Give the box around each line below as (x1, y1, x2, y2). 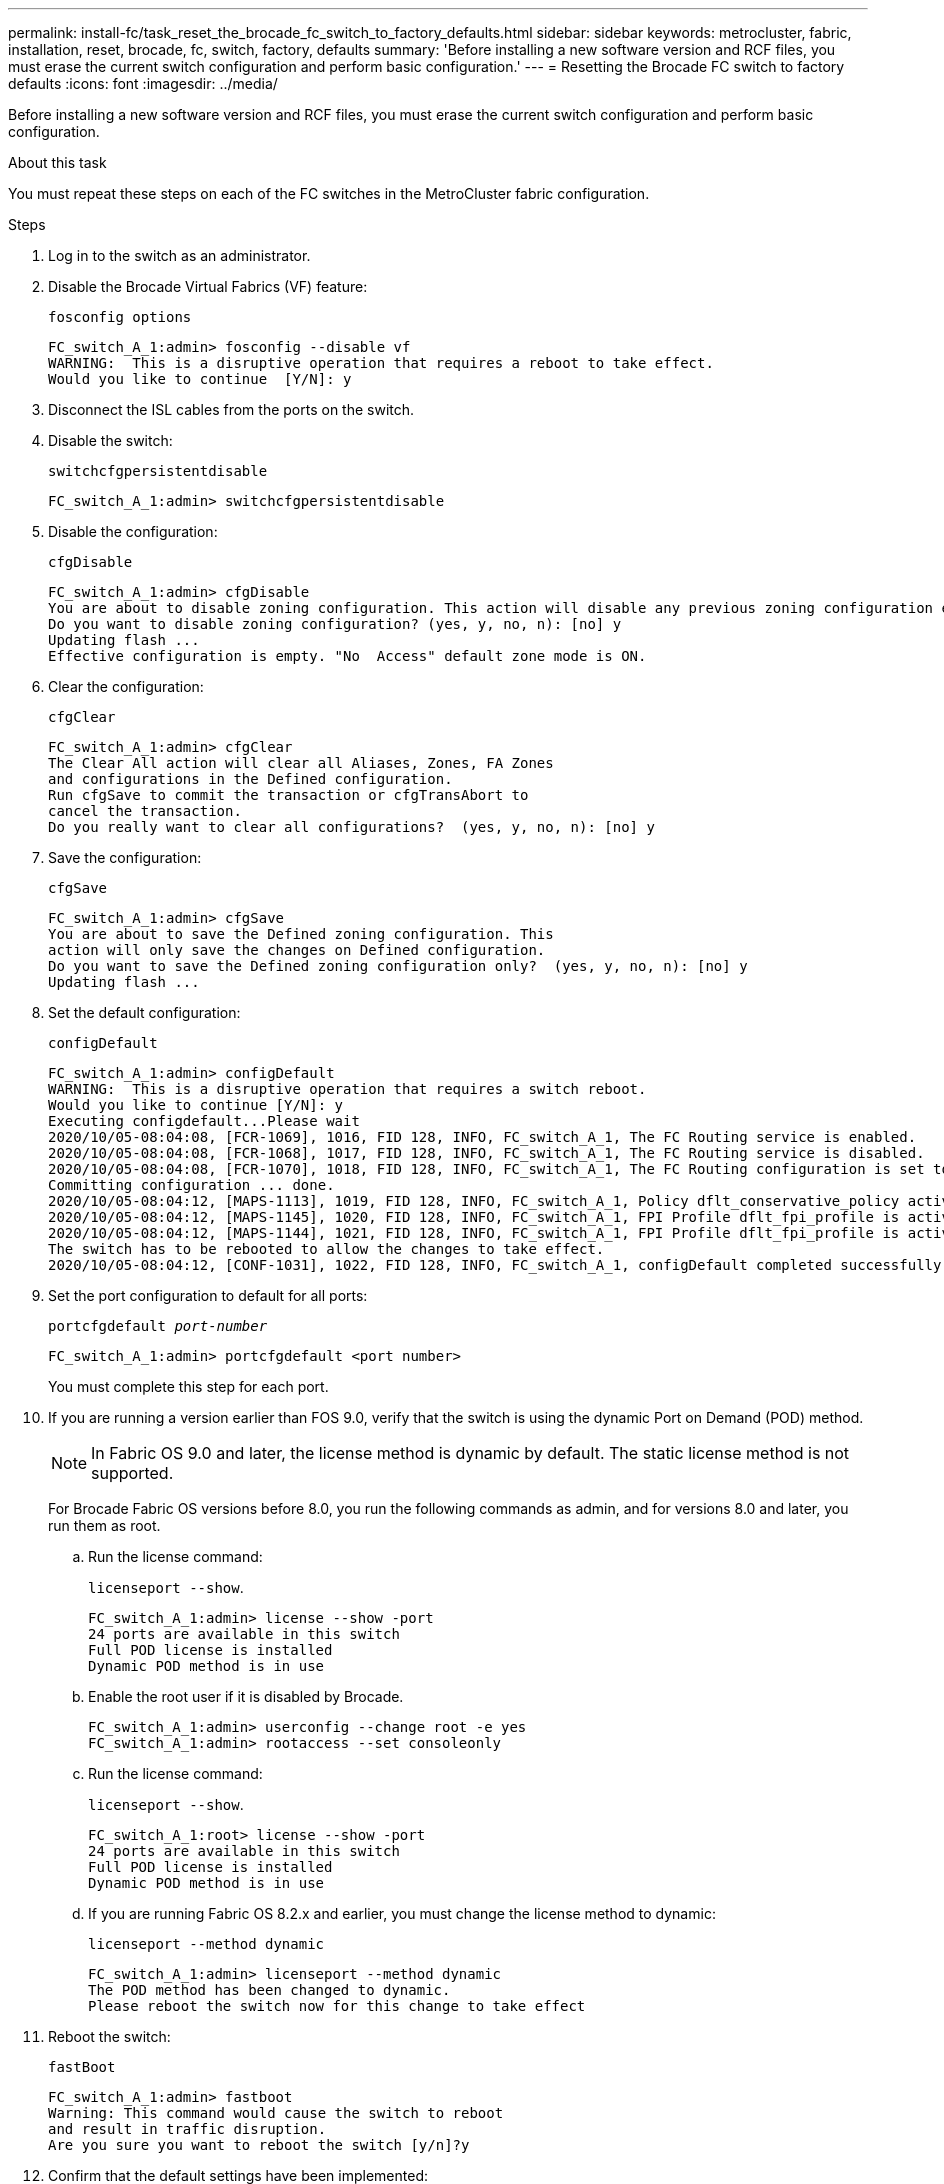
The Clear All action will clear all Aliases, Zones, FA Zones (48, 755, 554, 771)
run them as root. (48, 1517, 161, 1534)
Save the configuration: (48, 849, 202, 866)
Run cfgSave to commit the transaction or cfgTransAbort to (48, 787, 529, 803)
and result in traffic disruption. (48, 2121, 327, 2137)
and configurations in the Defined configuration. (48, 771, 453, 787)
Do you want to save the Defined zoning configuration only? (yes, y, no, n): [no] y (48, 958, 748, 974)
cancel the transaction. (48, 803, 242, 819)
